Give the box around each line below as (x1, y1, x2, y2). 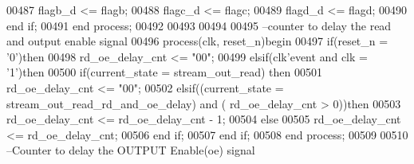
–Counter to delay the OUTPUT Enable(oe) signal (6, 142, 255, 158)
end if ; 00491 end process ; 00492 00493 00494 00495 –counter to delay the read (6, 17, 392, 33)
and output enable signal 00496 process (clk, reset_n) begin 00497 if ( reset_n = (6, 33, 388, 49)
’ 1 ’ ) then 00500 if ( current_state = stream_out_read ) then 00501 (6, 64, 322, 80)
